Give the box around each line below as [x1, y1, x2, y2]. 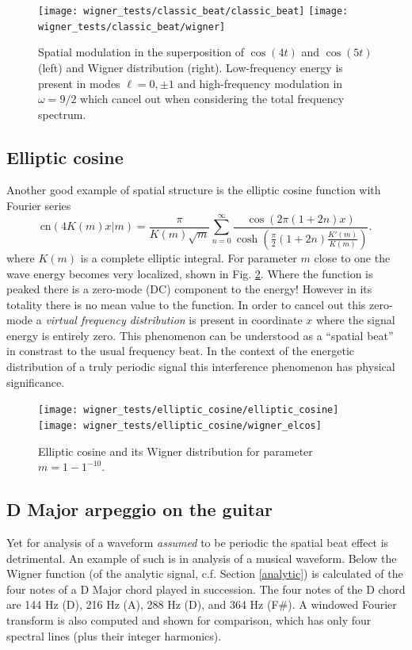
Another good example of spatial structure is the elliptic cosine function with [6, 182, 381, 198]
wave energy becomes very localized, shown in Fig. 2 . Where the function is [6, 265, 373, 281]
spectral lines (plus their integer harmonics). [6, 627, 222, 644]
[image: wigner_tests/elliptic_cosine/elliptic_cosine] [38, 404, 339, 416]
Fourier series [6, 197, 71, 214]
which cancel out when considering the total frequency [80, 90, 345, 107]
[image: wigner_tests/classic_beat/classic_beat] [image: [38, 6, 349, 17]
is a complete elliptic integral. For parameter [80, 249, 297, 266]
